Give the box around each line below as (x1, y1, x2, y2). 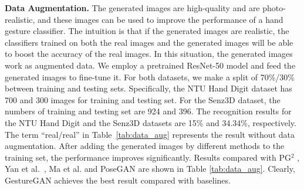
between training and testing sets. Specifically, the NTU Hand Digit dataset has (5, 82, 292, 94)
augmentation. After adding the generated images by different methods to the (5, 140, 285, 152)
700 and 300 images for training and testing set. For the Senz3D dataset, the (5, 93, 281, 106)
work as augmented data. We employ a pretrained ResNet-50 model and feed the (5, 59, 296, 71)
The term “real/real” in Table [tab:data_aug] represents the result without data (5, 128, 295, 140)
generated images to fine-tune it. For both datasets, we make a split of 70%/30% (5, 70, 295, 83)
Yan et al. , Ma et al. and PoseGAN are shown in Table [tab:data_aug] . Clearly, (5, 162, 295, 175)
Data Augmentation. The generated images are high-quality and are (5, 2, 260, 13)
